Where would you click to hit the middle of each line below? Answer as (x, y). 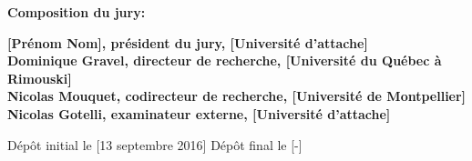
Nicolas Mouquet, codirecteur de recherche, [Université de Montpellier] (237, 96)
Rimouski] (40, 78)
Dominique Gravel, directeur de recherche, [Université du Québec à (225, 60)
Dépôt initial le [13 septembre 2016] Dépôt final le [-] (155, 144)
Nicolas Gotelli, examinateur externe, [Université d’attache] (199, 113)
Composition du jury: (77, 12)
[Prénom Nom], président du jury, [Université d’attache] (188, 42)
